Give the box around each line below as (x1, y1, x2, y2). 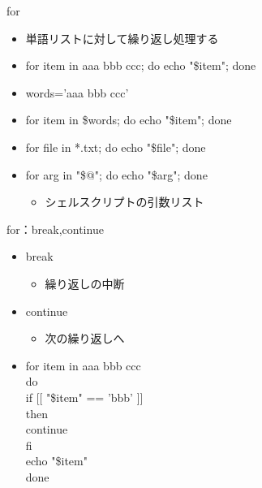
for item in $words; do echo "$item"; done (25, 111, 232, 128)
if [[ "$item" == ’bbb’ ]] (25, 388, 144, 405)
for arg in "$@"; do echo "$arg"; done (25, 166, 208, 183)
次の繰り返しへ (45, 330, 125, 347)
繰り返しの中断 (45, 274, 125, 292)
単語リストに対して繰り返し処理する (25, 29, 219, 46)
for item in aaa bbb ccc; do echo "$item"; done (25, 57, 256, 74)
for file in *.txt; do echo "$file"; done (25, 138, 206, 155)
